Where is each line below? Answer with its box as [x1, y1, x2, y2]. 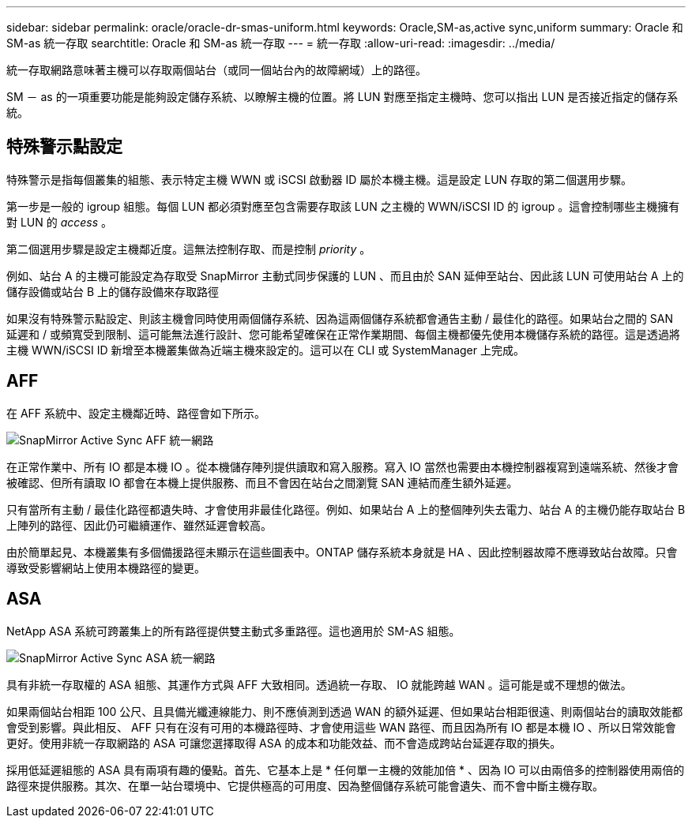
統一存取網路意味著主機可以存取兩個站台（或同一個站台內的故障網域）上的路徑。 [6, 63, 427, 77]
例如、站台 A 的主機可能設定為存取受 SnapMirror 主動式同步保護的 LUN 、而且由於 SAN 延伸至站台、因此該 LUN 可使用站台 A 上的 [6, 268, 684, 283]
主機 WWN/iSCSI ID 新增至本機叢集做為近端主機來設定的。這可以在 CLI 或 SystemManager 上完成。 [6, 343, 525, 357]
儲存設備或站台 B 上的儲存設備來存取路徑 [6, 284, 220, 298]
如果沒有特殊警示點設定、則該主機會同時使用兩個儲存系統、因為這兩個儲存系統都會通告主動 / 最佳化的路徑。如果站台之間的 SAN [6, 311, 674, 325]
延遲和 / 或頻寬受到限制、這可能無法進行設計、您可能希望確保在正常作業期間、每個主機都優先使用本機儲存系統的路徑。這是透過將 [6, 327, 680, 341]
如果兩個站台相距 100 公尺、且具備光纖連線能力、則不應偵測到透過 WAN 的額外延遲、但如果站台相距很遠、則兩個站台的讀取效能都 [6, 704, 683, 718]
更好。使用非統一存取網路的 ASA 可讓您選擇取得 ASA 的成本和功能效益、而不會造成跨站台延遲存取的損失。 [6, 736, 562, 750]
